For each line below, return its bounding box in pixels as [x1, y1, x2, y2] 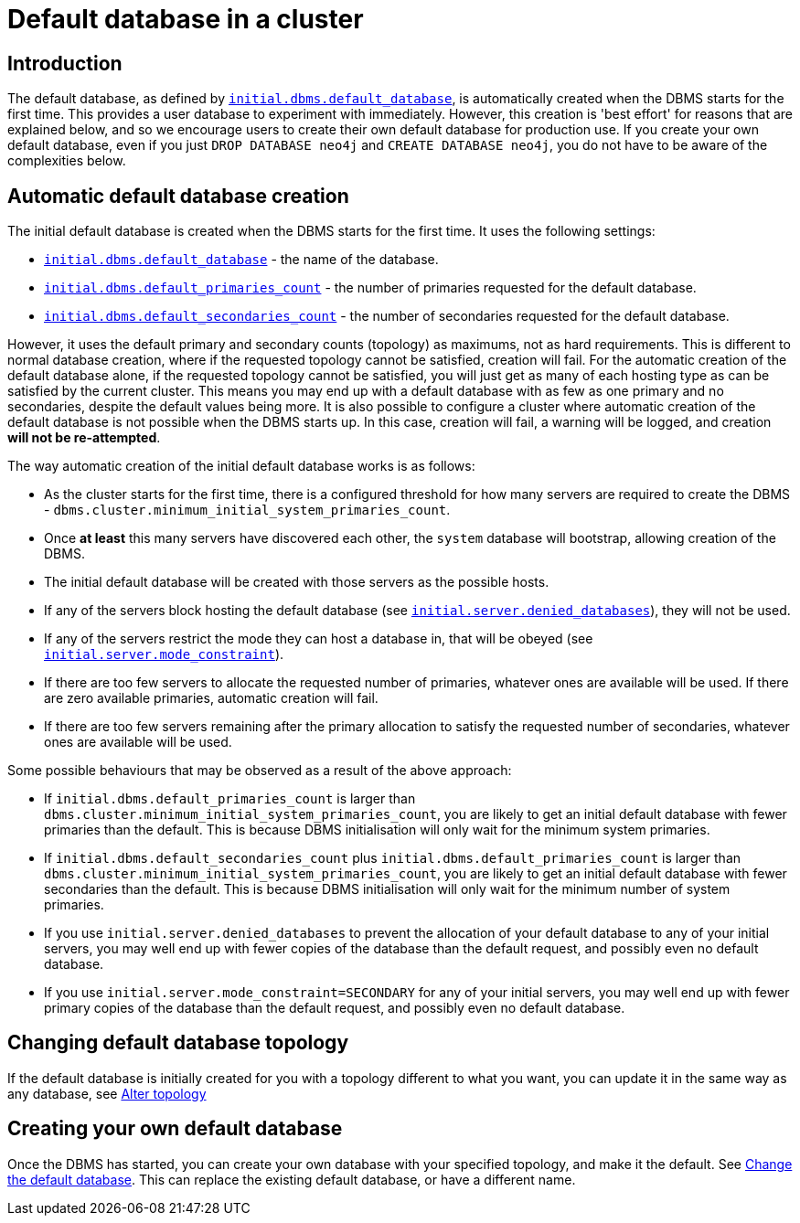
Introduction [7, 51, 123, 75]
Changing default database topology [7, 1031, 349, 1055]
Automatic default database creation [7, 184, 349, 207]
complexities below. [7, 153, 126, 169]
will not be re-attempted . [7, 430, 161, 446]
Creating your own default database [7, 1117, 343, 1141]
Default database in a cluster [7, 4, 364, 35]
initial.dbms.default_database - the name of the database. [44, 251, 439, 268]
